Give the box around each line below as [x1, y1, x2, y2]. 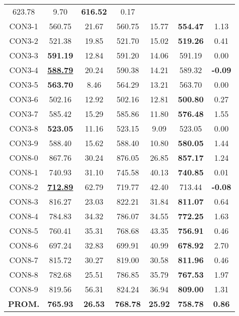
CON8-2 [9, 181, 38, 193]
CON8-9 [9, 283, 38, 295]
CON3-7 [9, 108, 38, 119]
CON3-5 [9, 79, 38, 90]
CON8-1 [9, 166, 38, 178]
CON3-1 [9, 20, 38, 32]
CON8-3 [9, 196, 38, 207]
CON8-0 [9, 152, 38, 163]
